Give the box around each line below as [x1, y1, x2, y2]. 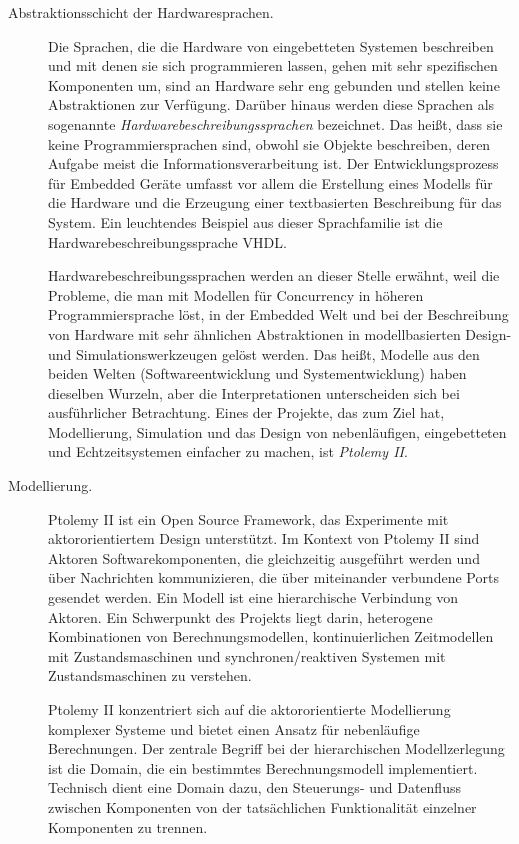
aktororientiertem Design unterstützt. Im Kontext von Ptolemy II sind [48, 528, 480, 549]
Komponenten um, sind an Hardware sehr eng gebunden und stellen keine [48, 74, 500, 95]
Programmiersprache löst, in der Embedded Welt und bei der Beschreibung [48, 304, 509, 325]
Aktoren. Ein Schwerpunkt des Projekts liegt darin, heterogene [48, 606, 433, 627]
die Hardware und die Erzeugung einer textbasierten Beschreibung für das [48, 192, 502, 213]
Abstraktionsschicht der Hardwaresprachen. [8, 2, 274, 22]
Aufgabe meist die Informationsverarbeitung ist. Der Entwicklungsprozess [48, 153, 499, 174]
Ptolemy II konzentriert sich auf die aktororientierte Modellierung [48, 699, 451, 719]
